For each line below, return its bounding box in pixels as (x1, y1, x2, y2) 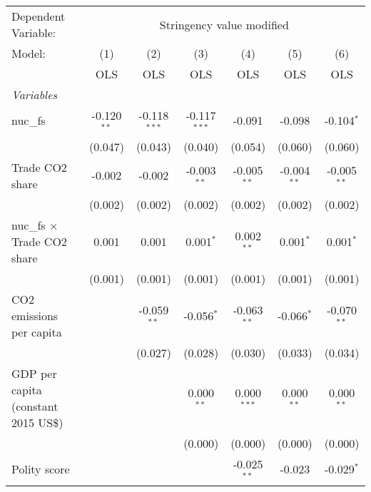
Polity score (11, 461, 70, 478)
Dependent (11, 8, 66, 24)
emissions (11, 307, 59, 324)
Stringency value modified (159, 16, 289, 33)
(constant (11, 397, 59, 414)
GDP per (11, 364, 57, 381)
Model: (11, 45, 46, 61)
